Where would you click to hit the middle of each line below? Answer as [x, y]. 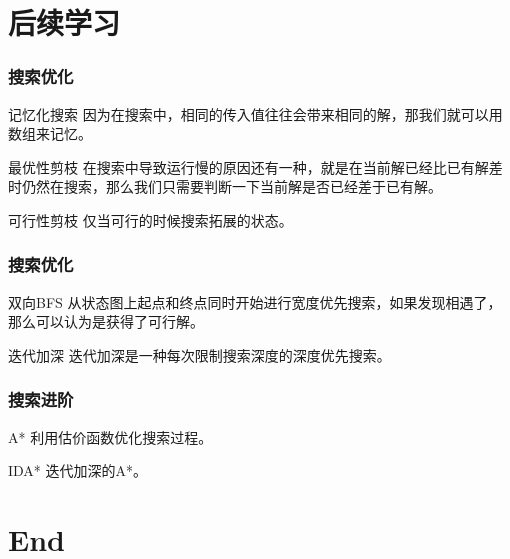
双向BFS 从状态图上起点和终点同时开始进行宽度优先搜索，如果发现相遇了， [255, 301]
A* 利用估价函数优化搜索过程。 [110, 436]
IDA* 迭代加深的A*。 [78, 470]
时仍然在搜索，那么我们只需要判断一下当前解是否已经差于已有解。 [225, 186]
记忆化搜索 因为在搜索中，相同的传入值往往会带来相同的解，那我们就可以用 [255, 113]
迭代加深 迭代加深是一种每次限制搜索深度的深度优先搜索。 [199, 354]
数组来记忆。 [50, 133]
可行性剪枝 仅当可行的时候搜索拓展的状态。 [150, 219]
